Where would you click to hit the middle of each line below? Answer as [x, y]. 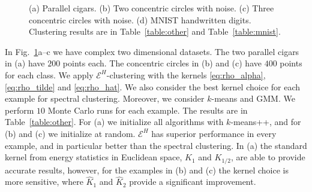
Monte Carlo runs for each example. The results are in [148, 110]
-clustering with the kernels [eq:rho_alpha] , [186, 74]
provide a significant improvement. [193, 182]
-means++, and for [266, 122]
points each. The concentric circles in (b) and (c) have [162, 63]
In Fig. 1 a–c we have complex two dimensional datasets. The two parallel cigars [152, 51]
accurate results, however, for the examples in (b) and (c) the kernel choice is [147, 170]
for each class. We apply [49, 74]
